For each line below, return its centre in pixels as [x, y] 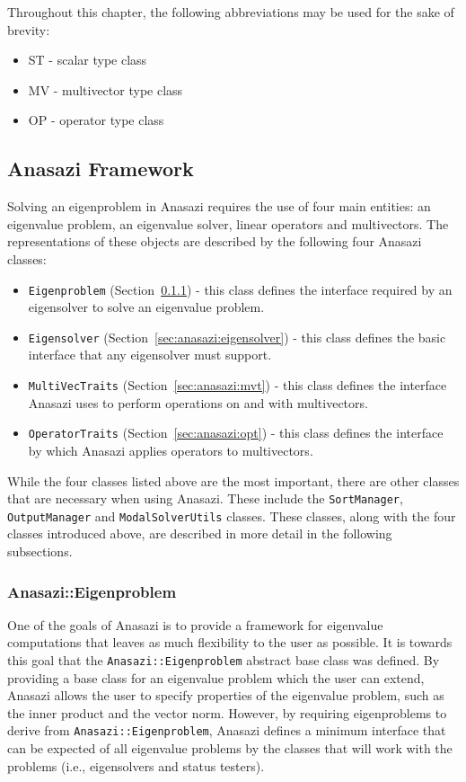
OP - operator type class [96, 120]
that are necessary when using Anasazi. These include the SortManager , [205, 498]
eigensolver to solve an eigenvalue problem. [146, 307]
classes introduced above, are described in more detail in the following [200, 533]
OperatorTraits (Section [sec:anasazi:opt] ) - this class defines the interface [236, 433]
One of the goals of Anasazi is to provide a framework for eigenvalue [195, 624]
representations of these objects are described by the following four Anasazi [215, 241]
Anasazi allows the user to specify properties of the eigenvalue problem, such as [226, 695]
